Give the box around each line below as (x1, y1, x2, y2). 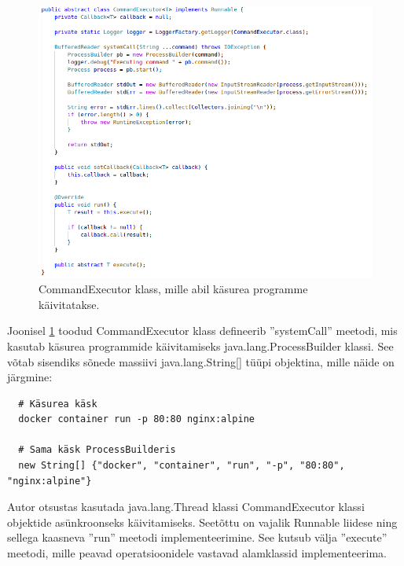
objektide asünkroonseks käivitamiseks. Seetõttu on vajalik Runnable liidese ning (7, 513, 398, 530)
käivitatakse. (39, 296, 100, 312)
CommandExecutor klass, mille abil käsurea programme (39, 281, 308, 297)
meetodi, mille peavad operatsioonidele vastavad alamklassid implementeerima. (7, 545, 387, 561)
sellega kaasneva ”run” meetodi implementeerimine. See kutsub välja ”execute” (7, 529, 387, 546)
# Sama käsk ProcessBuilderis (18, 444, 176, 456)
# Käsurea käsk (18, 398, 97, 410)
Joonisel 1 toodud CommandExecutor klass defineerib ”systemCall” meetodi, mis (7, 322, 398, 339)
